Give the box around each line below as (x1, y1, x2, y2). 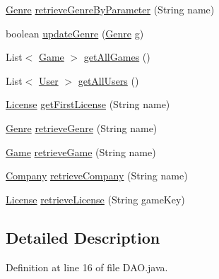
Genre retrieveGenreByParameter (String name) (6, 2, 215, 16)
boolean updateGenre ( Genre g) (6, 25, 144, 40)
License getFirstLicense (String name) (6, 97, 170, 112)
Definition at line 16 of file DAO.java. (6, 259, 168, 274)
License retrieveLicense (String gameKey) (6, 191, 185, 206)
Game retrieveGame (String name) (6, 144, 156, 159)
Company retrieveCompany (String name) (6, 168, 188, 183)
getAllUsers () (78, 73, 139, 88)
